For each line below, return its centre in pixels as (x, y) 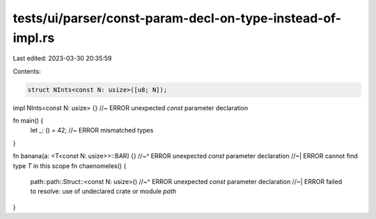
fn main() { (28, 121)
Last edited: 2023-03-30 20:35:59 (62, 59)
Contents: (27, 71)
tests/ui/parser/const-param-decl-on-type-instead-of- (177, 18)
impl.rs (34, 38)
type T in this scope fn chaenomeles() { (70, 166)
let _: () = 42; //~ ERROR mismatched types (92, 130)
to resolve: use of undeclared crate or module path (103, 191)
